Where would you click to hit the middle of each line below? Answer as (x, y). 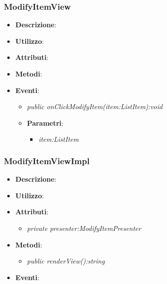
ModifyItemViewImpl (47, 161)
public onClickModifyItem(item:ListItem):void (95, 106)
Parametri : (45, 123)
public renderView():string (66, 261)
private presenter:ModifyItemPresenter (84, 228)
